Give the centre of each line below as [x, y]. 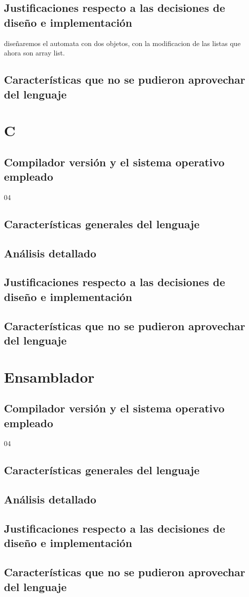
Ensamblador [49, 376]
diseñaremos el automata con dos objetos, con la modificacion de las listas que [122, 43]
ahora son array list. [35, 53]
